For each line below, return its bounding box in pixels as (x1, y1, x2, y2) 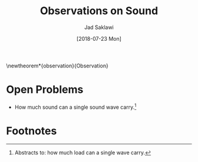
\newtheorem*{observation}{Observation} (6, 62, 109, 69)
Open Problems (6, 83, 84, 96)
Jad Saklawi (84, 24, 114, 31)
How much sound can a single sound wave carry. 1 (14, 102, 137, 111)
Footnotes (6, 124, 57, 137)
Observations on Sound (39, 4, 159, 18)
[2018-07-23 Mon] (76, 35, 122, 42)
